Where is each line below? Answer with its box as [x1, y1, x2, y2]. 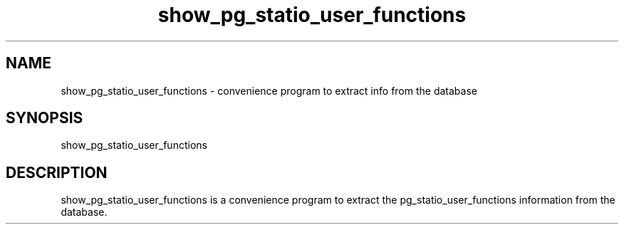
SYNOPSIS [6, 109, 83, 127]
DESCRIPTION [6, 163, 108, 182]
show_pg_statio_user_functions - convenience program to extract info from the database [61, 84, 477, 97]
